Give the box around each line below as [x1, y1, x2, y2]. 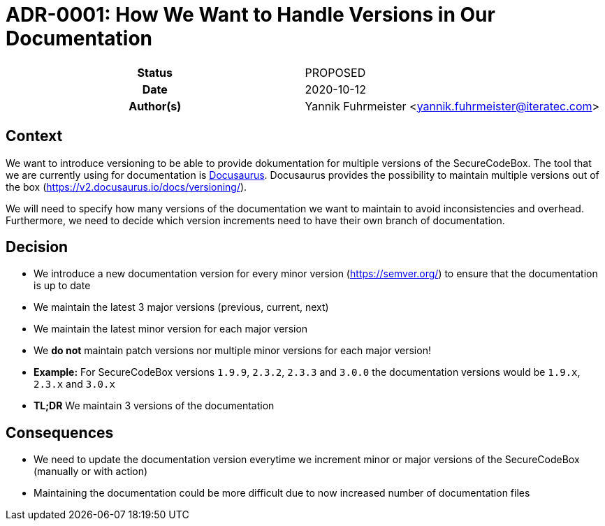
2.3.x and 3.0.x [34, 378, 115, 390]
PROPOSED [305, 65, 366, 80]
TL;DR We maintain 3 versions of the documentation [34, 400, 275, 412]
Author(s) [129, 98, 182, 113]
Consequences [6, 423, 114, 441]
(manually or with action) [34, 465, 148, 478]
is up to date [34, 279, 91, 292]
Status [137, 65, 173, 80]
